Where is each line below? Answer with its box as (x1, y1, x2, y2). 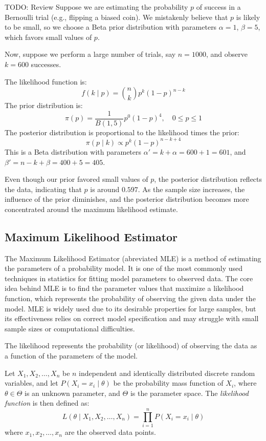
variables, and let (5, 377, 58, 388)
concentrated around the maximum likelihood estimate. (5, 203, 178, 214)
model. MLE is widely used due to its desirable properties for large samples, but (5, 303, 256, 313)
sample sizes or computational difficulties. (5, 323, 135, 333)
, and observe (206, 49, 248, 59)
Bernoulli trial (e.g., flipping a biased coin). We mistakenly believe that (5, 11, 228, 22)
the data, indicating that (5, 183, 82, 194)
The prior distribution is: (5, 100, 83, 111)
